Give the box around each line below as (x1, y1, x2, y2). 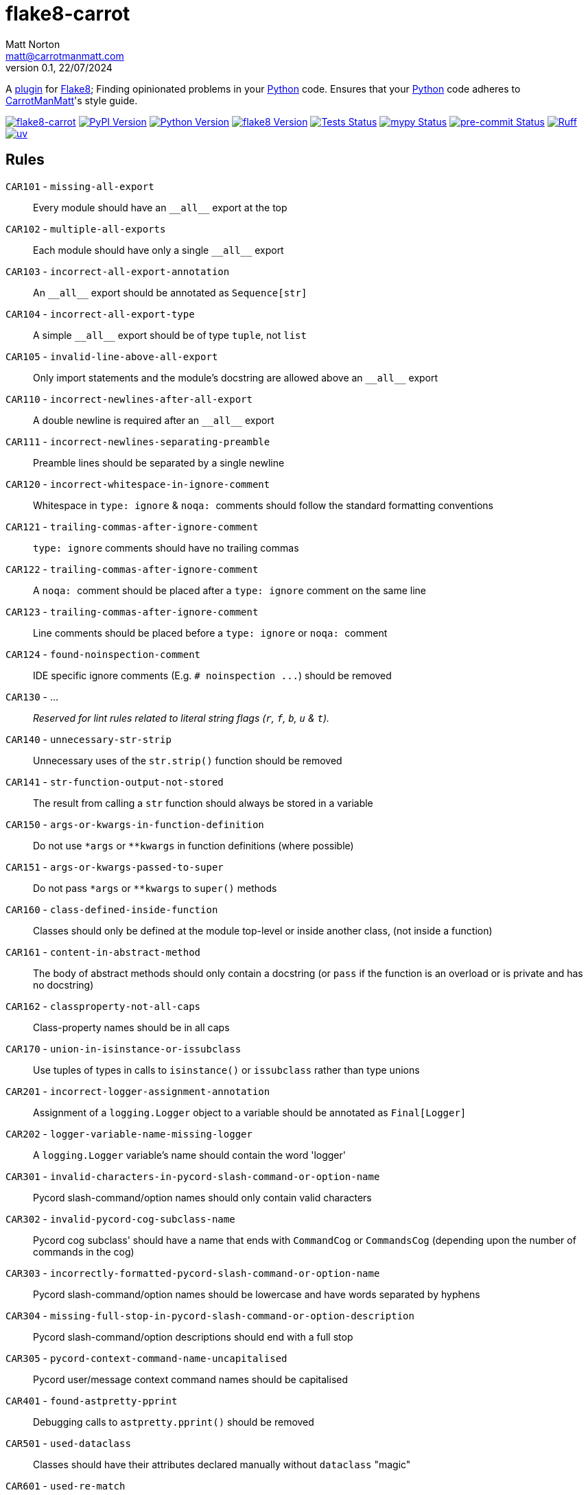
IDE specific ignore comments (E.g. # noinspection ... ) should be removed (33, 669, 392, 681)
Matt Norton (5, 38, 60, 50)
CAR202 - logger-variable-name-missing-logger (5, 1127, 252, 1140)
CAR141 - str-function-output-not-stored (5, 775, 224, 788)
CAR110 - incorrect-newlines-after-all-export (5, 392, 252, 405)
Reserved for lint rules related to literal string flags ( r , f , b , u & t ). (33, 711, 330, 724)
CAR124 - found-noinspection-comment (5, 648, 201, 660)
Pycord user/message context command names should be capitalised (33, 1373, 349, 1385)
